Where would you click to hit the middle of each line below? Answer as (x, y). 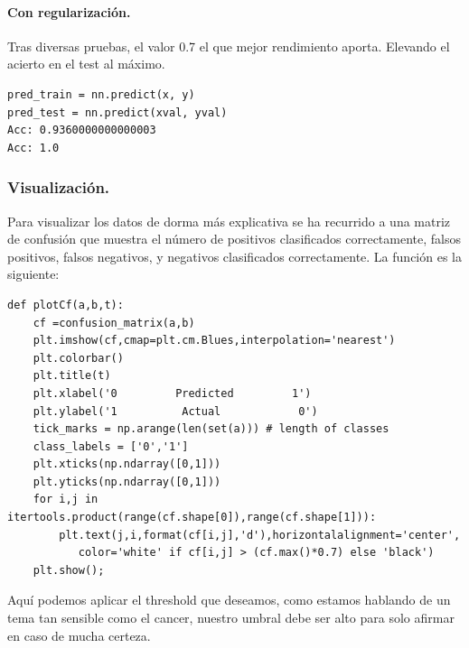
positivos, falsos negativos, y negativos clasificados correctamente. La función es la (234, 256)
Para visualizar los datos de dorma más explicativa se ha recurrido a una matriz (229, 221)
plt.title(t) (72, 376)
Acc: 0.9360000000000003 (82, 130)
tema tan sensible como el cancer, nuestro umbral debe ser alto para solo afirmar (231, 618)
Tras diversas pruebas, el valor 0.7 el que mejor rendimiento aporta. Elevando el (229, 46)
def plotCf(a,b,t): (66, 305)
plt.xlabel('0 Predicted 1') (172, 393)
